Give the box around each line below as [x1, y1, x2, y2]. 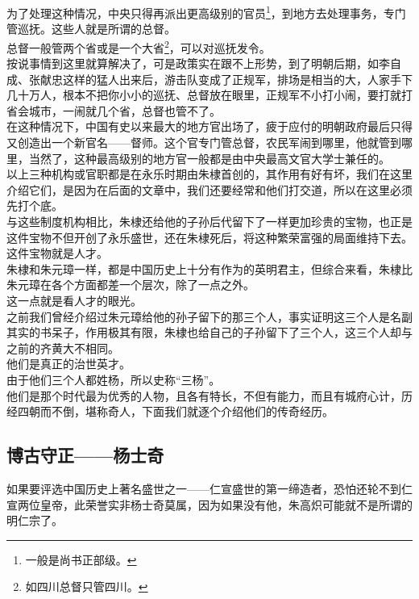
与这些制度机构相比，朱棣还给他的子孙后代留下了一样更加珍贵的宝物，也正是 [6, 213, 413, 230]
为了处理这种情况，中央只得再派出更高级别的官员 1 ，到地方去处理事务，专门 [6, 2, 406, 21]
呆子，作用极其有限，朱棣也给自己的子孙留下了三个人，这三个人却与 [51, 324, 413, 341]
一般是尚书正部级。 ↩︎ [25, 551, 137, 568]
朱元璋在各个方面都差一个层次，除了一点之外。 [6, 276, 255, 293]
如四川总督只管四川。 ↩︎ [25, 578, 148, 595]
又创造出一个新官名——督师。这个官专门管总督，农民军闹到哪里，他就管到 [6, 134, 401, 151]
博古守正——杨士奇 [6, 442, 164, 467]
